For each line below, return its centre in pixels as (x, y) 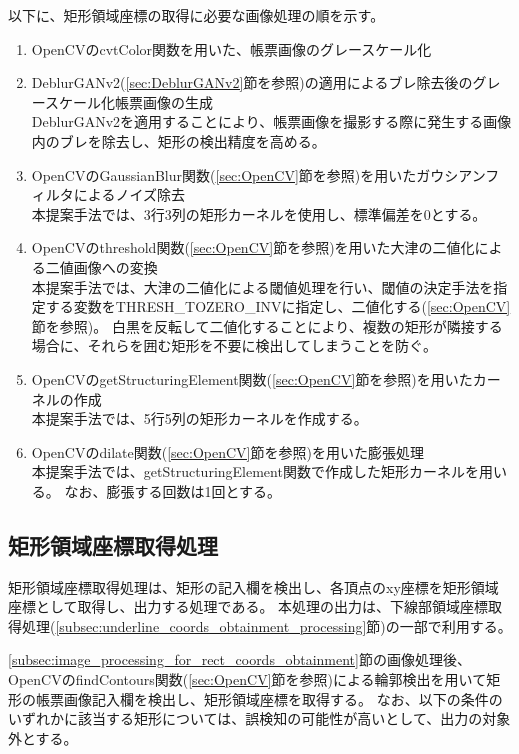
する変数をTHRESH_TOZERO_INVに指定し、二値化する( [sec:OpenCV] (278, 306)
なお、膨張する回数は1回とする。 (173, 490)
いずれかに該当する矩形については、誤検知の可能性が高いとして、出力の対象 (259, 718)
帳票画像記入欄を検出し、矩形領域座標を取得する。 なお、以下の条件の (269, 698)
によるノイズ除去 (129, 194)
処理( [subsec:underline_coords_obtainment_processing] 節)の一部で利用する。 (266, 625)
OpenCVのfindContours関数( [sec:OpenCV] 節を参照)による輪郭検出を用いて (247, 679)
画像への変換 (115, 266)
